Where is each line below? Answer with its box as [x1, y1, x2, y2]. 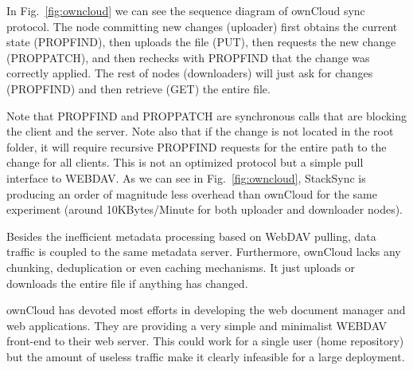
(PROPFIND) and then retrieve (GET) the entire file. [6, 80, 271, 96]
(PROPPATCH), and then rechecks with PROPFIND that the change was [6, 49, 370, 65]
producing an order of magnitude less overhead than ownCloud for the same [6, 185, 377, 202]
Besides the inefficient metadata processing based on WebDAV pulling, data [6, 227, 376, 244]
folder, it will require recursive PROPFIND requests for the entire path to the [6, 138, 387, 155]
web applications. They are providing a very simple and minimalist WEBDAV [6, 317, 388, 333]
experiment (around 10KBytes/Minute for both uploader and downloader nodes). [6, 201, 403, 218]
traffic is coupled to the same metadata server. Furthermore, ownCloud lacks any [6, 243, 401, 260]
